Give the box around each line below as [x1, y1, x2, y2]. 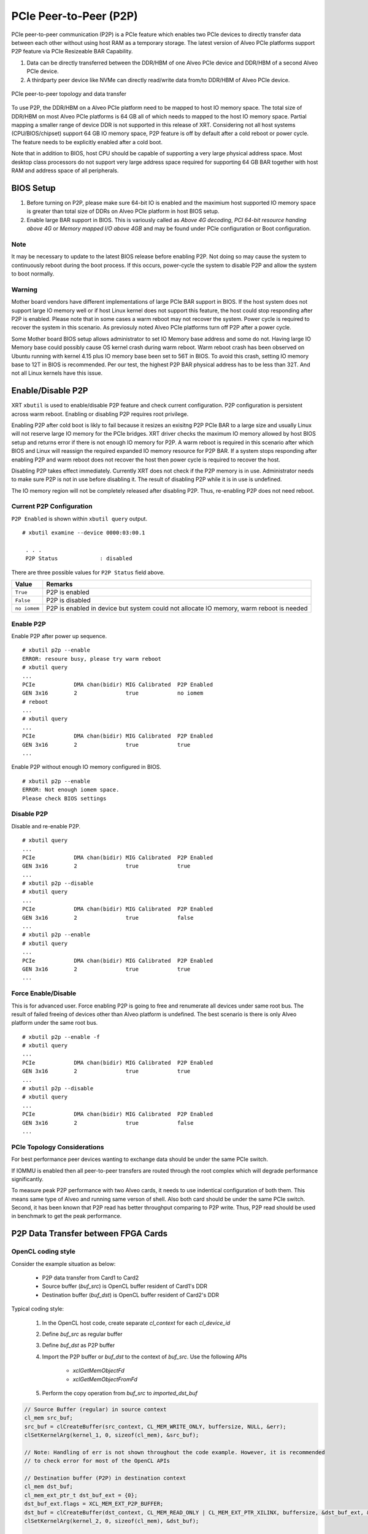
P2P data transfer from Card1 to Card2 [42, 1274, 139, 1281]
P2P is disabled [46, 596, 91, 604]
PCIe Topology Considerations [11, 1143, 104, 1151]
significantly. [11, 1175, 44, 1182]
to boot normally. [11, 270, 55, 277]
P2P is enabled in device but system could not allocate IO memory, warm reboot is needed [46, 604, 308, 613]
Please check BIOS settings [22, 795, 107, 802]
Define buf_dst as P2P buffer [42, 1341, 115, 1349]
